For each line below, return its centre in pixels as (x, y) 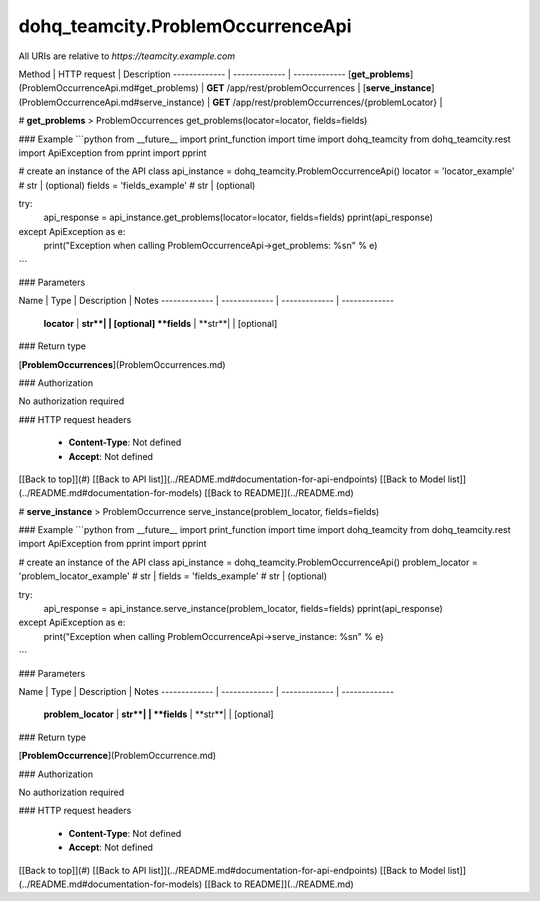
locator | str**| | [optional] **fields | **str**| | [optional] (160, 323)
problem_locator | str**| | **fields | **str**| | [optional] (158, 714)
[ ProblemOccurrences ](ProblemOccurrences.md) (122, 364)
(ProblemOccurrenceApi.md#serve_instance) (111, 102)
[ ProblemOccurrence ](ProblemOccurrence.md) (117, 756)
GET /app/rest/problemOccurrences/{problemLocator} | (327, 102)
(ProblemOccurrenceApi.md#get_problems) (108, 88)
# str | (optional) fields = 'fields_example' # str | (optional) (137, 185)
